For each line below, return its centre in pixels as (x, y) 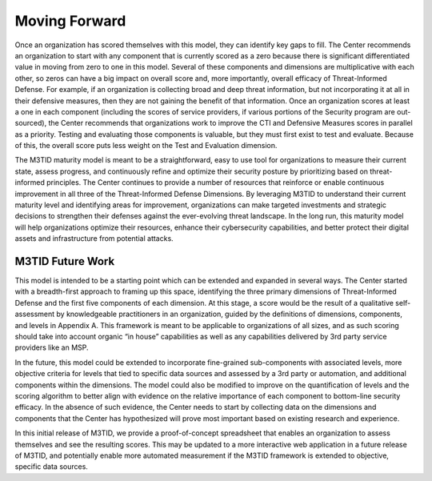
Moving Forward (70, 21)
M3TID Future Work (65, 261)
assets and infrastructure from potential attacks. (94, 238)
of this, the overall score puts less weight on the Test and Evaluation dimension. (146, 146)
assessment (35, 314)
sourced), (31, 123)
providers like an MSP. (52, 347)
